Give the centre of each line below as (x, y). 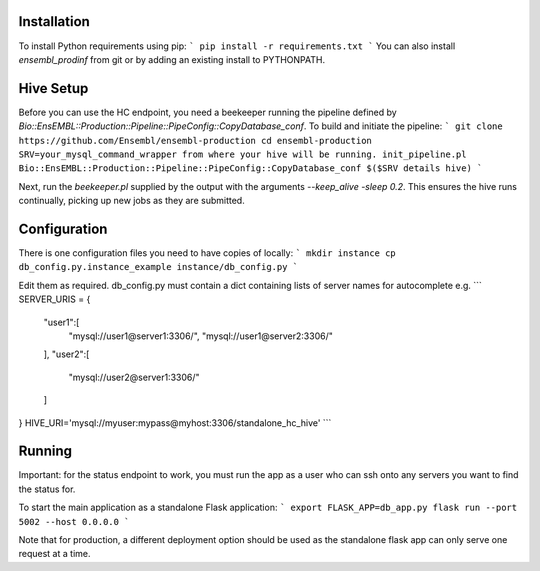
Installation (54, 21)
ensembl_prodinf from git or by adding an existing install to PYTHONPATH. (171, 59)
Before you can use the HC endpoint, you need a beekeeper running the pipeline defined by (207, 112)
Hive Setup (53, 88)
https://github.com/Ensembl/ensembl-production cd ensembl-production (195, 140)
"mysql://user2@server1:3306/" (134, 377)
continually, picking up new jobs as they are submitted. (131, 201)
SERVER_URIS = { (54, 299)
